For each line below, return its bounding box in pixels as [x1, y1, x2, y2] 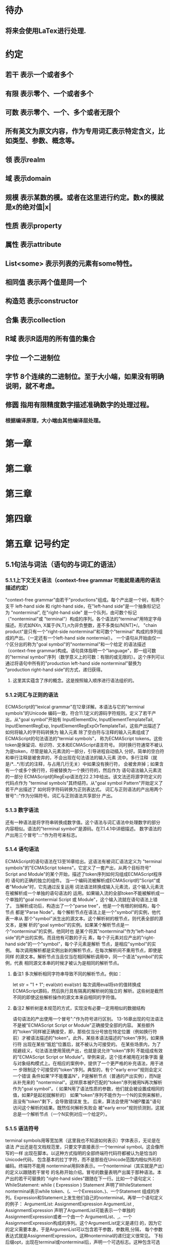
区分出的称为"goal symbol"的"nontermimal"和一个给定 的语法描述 [9, 641, 146, 647]
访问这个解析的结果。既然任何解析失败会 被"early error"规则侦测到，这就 [12, 1104, 164, 1110]
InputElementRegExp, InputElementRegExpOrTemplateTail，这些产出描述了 [5, 723, 161, 729]
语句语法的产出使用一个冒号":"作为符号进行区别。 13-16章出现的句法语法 [12, 1015, 163, 1021]
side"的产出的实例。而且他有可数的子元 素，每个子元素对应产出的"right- [5, 934, 155, 940]
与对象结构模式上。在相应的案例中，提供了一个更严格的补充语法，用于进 [12, 1060, 163, 1066]
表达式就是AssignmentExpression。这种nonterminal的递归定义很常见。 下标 [5, 1233, 163, 1239]
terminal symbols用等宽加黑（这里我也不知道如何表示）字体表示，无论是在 [5, 1137, 161, 1143]
